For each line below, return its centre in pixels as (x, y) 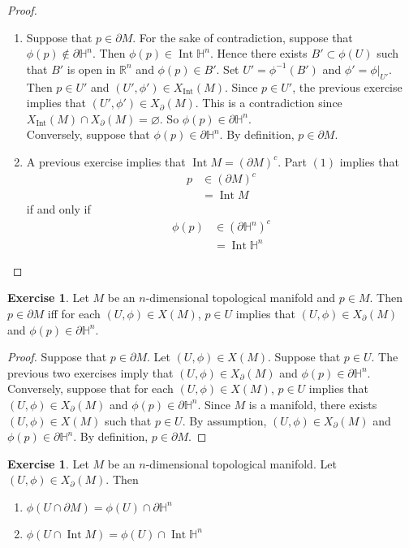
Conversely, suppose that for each (90, 388)
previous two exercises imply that (90, 372)
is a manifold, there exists (313, 404)
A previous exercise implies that (106, 161)
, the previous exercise (347, 86)
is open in (91, 69)
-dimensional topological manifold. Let (241, 463)
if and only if (58, 209)
